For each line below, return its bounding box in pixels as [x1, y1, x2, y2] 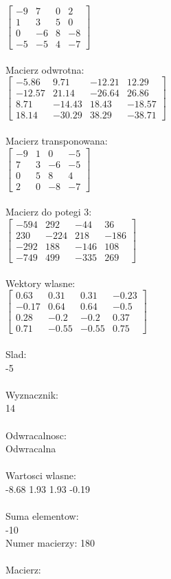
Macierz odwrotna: [5, 62, 84, 76]
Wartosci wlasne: [5, 468, 76, 483]
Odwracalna [5, 441, 56, 456]
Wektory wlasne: [5, 275, 76, 290]
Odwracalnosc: [5, 428, 67, 442]
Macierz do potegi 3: [5, 204, 92, 219]
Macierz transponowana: [5, 134, 108, 148]
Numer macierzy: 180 [5, 536, 95, 550]
